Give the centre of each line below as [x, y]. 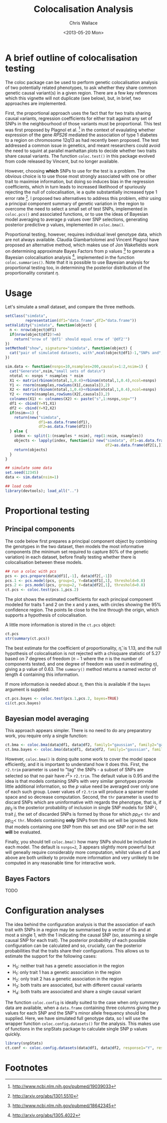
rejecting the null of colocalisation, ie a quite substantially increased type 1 [81, 192]
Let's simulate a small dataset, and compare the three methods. [70, 307]
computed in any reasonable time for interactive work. [60, 863]
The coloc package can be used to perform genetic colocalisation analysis [82, 82]
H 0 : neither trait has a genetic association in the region [68, 966]
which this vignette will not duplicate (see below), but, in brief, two [73, 98]
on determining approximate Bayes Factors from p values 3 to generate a [80, 251]
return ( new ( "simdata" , [38, 417]
